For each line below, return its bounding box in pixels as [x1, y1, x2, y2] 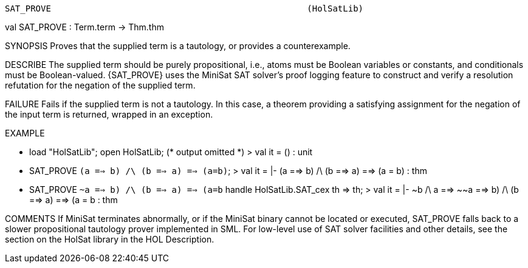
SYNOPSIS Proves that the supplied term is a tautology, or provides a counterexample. [5, 41, 351, 51]
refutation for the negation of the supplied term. [5, 80, 196, 90]
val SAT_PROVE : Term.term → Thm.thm [5, 22, 164, 32]
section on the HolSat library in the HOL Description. [5, 234, 214, 244]
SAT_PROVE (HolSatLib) [5, 4, 364, 13]
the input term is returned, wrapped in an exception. [5, 109, 213, 119]
